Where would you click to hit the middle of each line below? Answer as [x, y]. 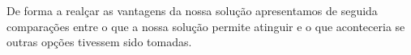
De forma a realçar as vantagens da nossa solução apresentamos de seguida [192, 10]
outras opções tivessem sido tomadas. [99, 42]
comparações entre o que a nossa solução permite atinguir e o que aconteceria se [206, 26]
